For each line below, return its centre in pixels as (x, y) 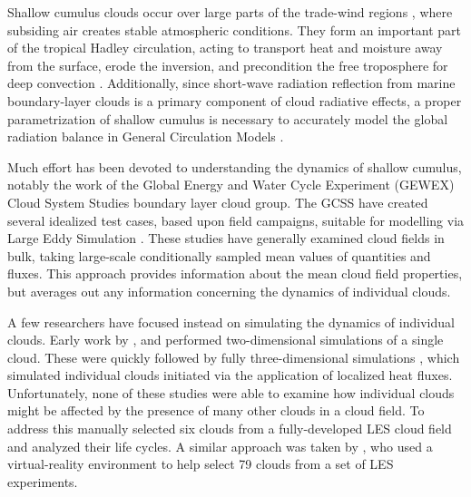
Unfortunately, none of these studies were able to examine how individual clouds (231, 392)
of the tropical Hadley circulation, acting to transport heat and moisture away (225, 48)
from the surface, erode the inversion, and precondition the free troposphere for (228, 65)
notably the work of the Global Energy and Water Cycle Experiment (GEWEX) (231, 185)
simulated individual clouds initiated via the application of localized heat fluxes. (230, 375)
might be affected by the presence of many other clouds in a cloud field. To (216, 410)
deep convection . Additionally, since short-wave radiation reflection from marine (231, 83)
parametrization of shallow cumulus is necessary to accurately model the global (228, 118)
